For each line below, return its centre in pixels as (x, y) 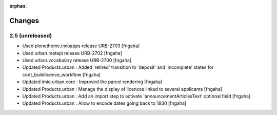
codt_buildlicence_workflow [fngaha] (62, 74)
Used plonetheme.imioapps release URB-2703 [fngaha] (81, 46)
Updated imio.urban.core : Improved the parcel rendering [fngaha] (92, 82)
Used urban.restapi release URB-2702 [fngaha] (72, 53)
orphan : (18, 6)
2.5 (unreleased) (31, 35)
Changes (24, 21)
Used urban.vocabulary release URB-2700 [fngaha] (77, 60)
